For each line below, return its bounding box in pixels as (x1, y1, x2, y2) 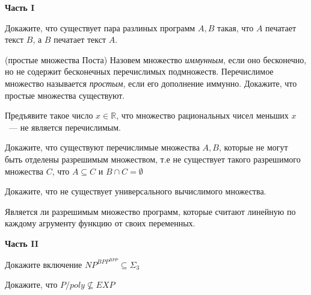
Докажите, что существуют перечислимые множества (5, 141, 200, 154)
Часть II (5, 237, 38, 249)
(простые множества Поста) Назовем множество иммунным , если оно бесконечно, (5, 53, 307, 66)
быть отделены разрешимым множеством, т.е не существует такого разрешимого (5, 152, 301, 165)
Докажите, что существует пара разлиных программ (5, 21, 196, 34)
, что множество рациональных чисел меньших (116, 109, 289, 122)
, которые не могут (218, 141, 288, 154)
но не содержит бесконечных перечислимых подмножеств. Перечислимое (5, 65, 274, 78)
